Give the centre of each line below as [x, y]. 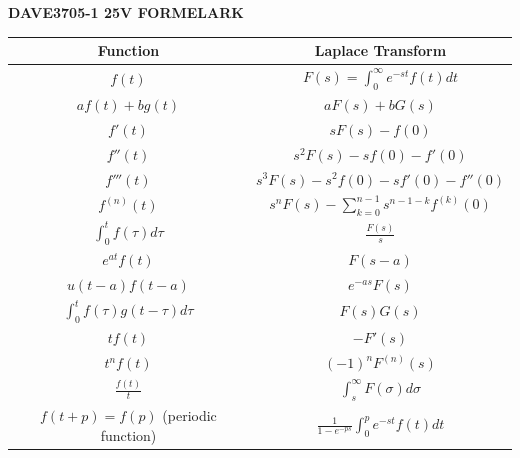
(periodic [189, 414]
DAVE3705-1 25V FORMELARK [126, 12]
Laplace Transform [380, 50]
